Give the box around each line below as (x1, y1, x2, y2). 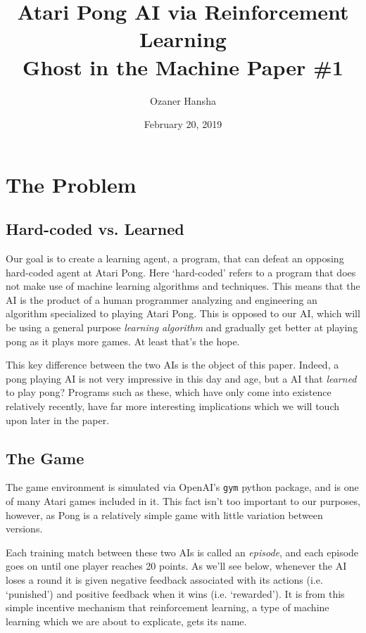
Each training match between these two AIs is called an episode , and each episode (6, 544, 359, 559)
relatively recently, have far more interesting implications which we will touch (6, 399, 339, 414)
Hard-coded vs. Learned (6, 218, 184, 240)
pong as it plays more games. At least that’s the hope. (6, 333, 240, 348)
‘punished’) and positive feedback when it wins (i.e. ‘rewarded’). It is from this (6, 586, 345, 601)
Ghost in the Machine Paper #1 (23, 52, 343, 81)
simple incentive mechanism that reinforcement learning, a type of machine (6, 600, 329, 615)
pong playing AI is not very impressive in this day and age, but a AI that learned (6, 371, 357, 385)
